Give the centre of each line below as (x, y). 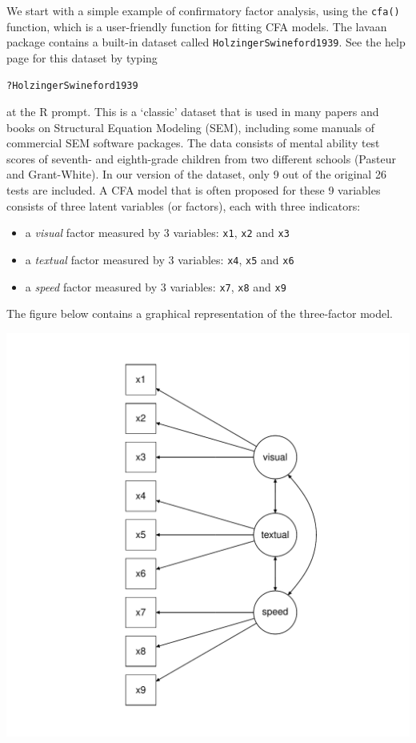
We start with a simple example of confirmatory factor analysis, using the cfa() (203, 10)
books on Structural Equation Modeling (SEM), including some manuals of (191, 127)
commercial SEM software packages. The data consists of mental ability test (193, 143)
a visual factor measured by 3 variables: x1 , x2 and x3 (157, 233)
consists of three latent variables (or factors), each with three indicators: (184, 205)
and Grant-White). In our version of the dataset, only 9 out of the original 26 (196, 174)
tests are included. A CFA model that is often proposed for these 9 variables (194, 190)
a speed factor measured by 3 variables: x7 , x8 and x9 (156, 286)
